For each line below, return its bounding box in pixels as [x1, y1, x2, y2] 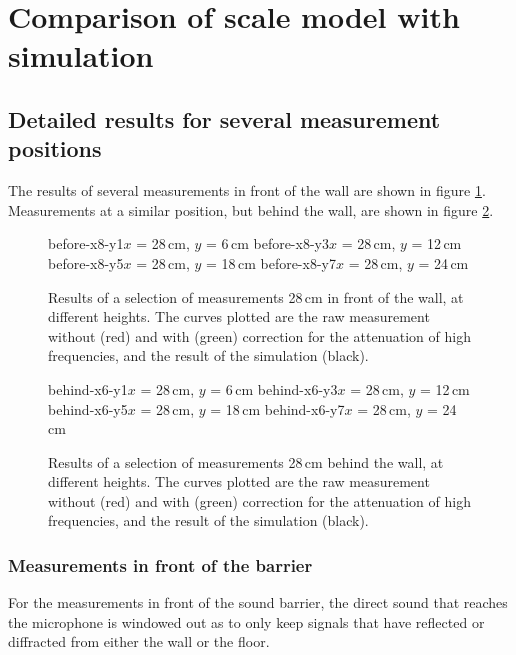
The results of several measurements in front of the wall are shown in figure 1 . [8, 180, 486, 201]
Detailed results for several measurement [8, 103, 441, 134]
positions [8, 133, 102, 164]
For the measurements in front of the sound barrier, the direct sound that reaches [8, 592, 508, 613]
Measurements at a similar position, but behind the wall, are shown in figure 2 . [8, 199, 494, 220]
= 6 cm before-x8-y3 [206, 233, 329, 254]
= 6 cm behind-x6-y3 [210, 378, 338, 399]
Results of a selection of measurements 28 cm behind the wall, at [48, 451, 444, 472]
